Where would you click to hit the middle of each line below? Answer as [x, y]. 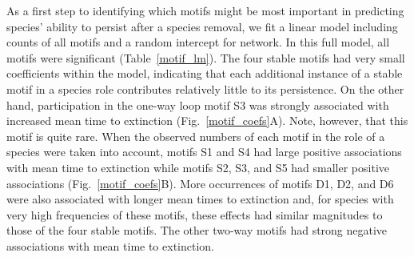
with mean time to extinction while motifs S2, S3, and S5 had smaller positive [198, 167]
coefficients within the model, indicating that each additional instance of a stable [205, 73]
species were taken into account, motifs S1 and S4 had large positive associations [204, 152]
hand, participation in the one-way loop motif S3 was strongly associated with [198, 104]
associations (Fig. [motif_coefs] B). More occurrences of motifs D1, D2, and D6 [200, 183]
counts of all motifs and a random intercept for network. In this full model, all [198, 42]
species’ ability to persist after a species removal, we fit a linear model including [202, 26]
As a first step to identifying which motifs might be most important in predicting [205, 10]
